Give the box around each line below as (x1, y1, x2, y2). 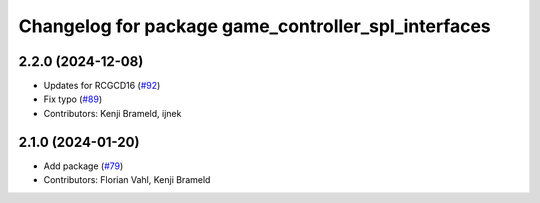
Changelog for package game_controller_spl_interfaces (18, 15, 492, 37)
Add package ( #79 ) (43, 160, 124, 172)
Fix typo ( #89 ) (43, 93, 103, 105)
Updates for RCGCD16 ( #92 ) (43, 80, 161, 92)
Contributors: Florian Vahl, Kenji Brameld (43, 174, 211, 186)
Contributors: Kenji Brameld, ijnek (43, 107, 182, 119)
